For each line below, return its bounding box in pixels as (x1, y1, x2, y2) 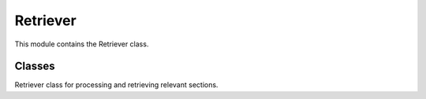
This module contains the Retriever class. (14, 39, 149, 49)
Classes (14, 60, 55, 73)
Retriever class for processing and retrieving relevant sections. (14, 80, 219, 90)
